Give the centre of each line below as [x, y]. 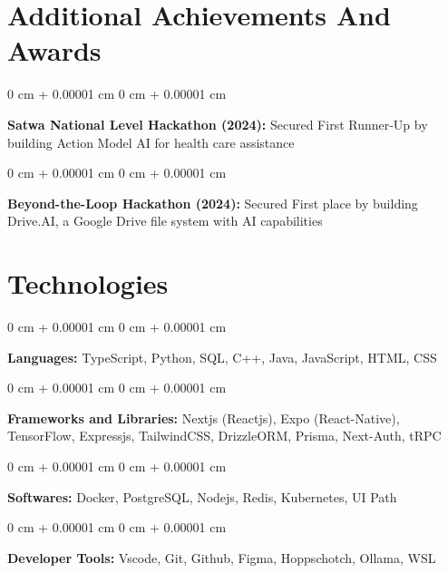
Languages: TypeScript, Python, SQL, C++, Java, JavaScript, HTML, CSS [222, 357]
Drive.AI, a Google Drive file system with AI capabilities [165, 221]
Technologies [88, 283]
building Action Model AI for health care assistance [151, 142]
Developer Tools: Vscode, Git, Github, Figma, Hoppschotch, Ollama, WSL [222, 557]
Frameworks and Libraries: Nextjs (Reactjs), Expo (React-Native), [204, 418]
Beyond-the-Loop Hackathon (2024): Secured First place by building [213, 203]
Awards [54, 50]
